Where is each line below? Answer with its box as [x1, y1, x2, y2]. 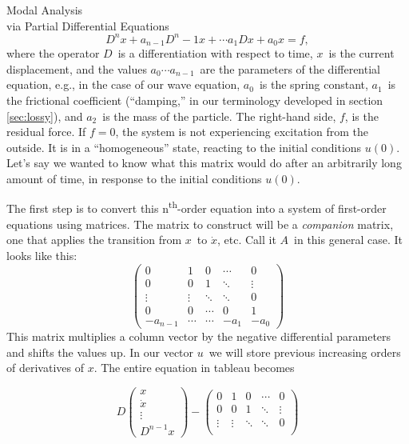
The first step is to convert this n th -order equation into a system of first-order [6, 198, 387, 217]
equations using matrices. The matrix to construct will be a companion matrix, [6, 215, 394, 232]
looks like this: [6, 246, 77, 263]
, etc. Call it [217, 231, 276, 248]
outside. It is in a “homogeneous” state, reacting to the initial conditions [6, 138, 362, 155]
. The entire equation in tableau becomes [93, 359, 295, 376]
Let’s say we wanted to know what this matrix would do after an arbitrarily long [6, 154, 402, 171]
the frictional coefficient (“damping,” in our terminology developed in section [6, 91, 383, 108]
